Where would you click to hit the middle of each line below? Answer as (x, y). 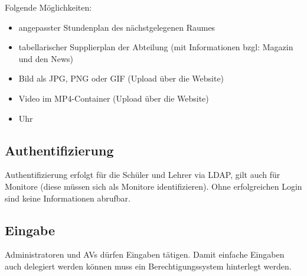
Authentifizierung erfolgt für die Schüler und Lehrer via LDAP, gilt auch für (143, 175)
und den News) (46, 58)
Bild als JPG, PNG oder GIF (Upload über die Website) (121, 78)
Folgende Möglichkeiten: (48, 7)
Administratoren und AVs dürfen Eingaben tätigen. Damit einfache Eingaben (145, 254)
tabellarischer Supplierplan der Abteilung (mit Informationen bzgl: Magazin (156, 47)
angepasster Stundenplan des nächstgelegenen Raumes (117, 27)
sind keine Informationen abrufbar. (68, 198)
